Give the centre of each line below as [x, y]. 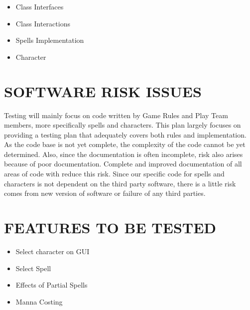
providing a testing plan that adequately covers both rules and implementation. [125, 134]
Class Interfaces [40, 6]
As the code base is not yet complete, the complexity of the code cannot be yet [125, 144]
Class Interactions [43, 23]
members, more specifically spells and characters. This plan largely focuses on [123, 125]
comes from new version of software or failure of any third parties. [105, 193]
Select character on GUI [53, 251]
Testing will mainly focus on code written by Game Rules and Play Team [116, 115]
